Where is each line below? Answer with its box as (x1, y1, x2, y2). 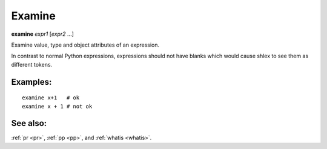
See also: (11, 118, 47, 128)
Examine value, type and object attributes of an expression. (11, 41, 160, 48)
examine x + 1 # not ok (22, 103, 93, 110)
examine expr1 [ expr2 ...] (11, 30, 74, 38)
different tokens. (11, 61, 53, 68)
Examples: (11, 76, 52, 87)
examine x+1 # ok (22, 94, 80, 101)
